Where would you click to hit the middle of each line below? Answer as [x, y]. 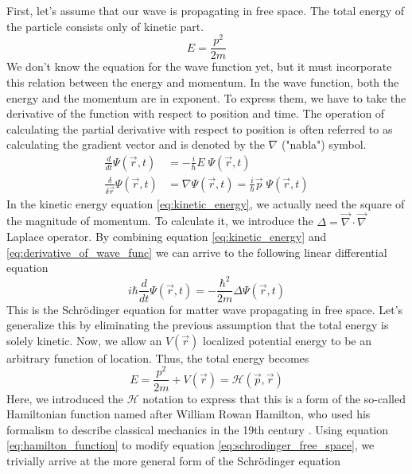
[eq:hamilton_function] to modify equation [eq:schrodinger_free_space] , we [190, 445]
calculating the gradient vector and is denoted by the [136, 144]
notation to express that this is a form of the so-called [274, 398]
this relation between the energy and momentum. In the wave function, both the [203, 82]
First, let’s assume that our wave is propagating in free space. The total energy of [206, 10]
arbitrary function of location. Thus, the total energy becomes [158, 357]
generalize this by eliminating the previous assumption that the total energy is [198, 325]
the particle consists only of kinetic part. [105, 26]
